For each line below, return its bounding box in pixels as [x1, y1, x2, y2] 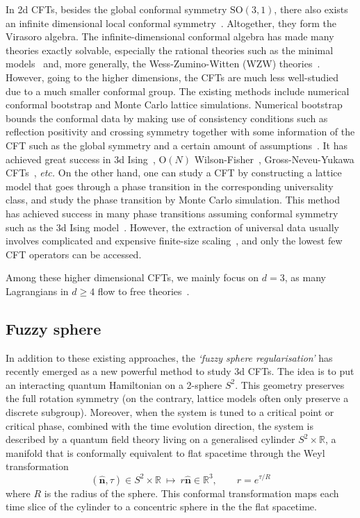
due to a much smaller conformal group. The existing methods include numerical [6, 83, 350, 98]
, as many [284, 270, 326, 285]
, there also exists [274, 2, 348, 16]
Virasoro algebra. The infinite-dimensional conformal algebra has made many [6, 29, 334, 44]
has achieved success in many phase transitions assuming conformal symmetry [6, 206, 338, 220]
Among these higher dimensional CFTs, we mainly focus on [6, 270, 259, 285]
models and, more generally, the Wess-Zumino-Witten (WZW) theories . [6, 56, 320, 71]
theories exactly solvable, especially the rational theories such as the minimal [6, 42, 334, 57]
